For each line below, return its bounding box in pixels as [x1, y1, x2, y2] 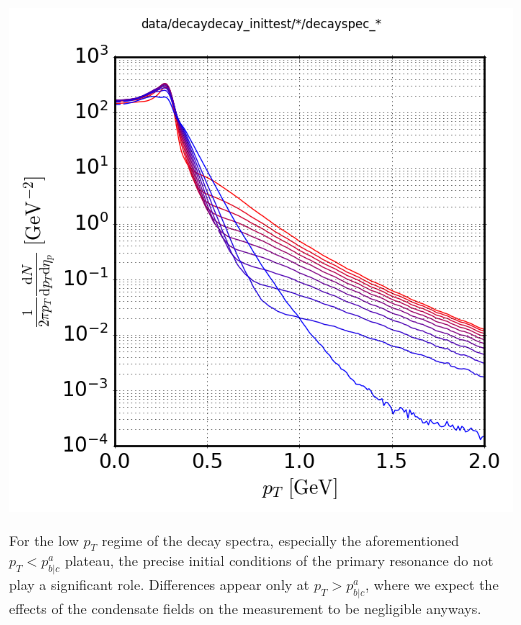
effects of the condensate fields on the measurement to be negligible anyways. [9, 597, 482, 618]
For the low [9, 529, 79, 550]
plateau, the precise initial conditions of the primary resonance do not [64, 550, 494, 571]
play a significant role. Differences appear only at [9, 574, 310, 595]
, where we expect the [365, 574, 499, 595]
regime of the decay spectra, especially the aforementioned [101, 529, 459, 550]
